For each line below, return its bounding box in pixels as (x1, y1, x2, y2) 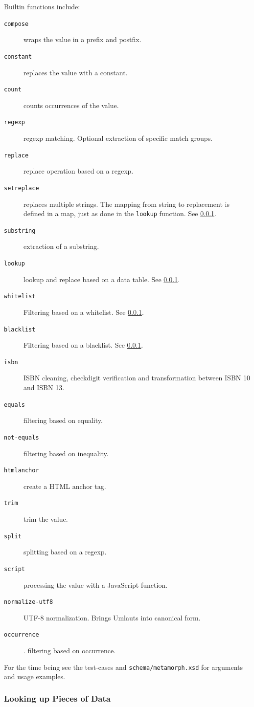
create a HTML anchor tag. (23, 481, 106, 491)
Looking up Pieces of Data (4, 692, 111, 704)
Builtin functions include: (4, 1, 80, 11)
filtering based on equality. (23, 415, 103, 425)
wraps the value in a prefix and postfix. (23, 34, 141, 44)
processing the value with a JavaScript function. (23, 579, 168, 590)
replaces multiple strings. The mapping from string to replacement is (23, 199, 230, 209)
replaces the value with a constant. (23, 67, 128, 77)
